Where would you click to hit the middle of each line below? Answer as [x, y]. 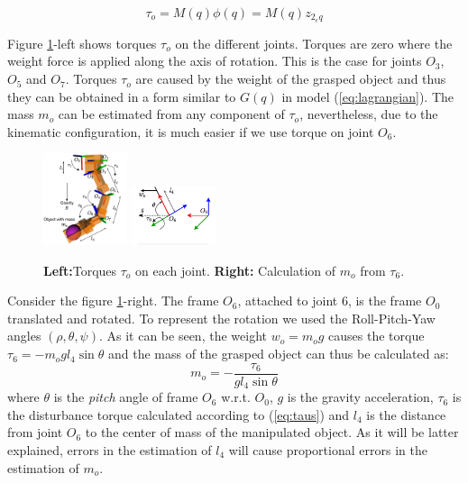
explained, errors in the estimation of [110, 449]
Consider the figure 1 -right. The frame [113, 301]
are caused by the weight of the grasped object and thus [291, 79]
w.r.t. [236, 397]
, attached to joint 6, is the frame [330, 301]
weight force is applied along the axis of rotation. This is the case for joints [215, 61]
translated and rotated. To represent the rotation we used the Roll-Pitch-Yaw [221, 318]
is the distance [406, 414]
